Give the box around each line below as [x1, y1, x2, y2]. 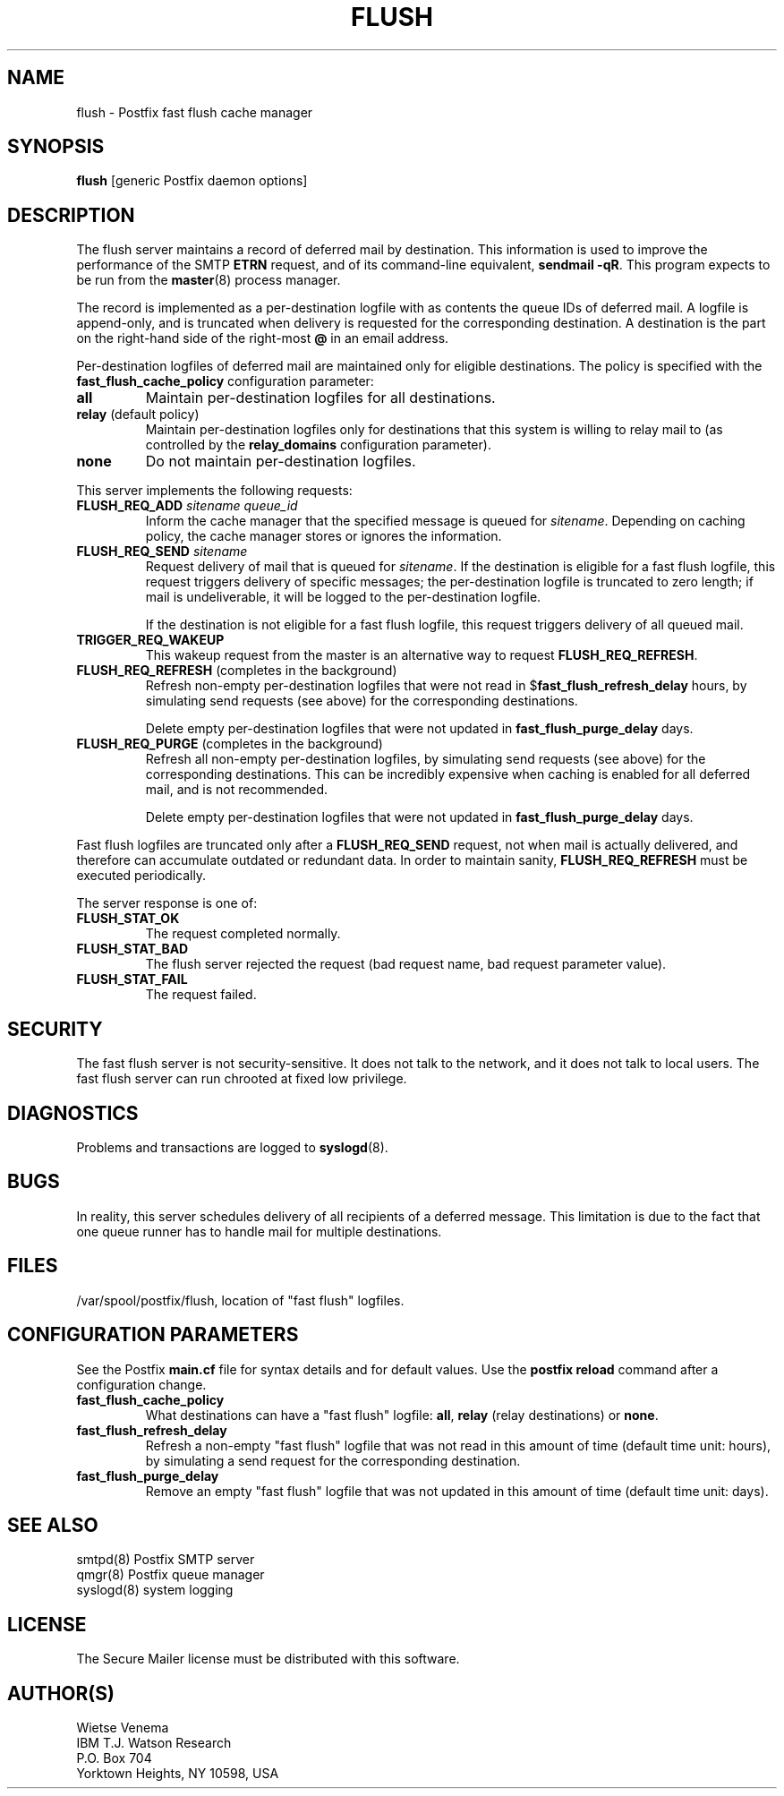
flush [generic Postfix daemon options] [76, 173, 308, 189]
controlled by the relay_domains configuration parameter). [145, 437, 491, 453]
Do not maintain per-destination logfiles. [145, 452, 416, 471]
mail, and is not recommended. [145, 782, 328, 798]
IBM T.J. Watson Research [76, 1735, 232, 1751]
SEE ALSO [7, 1513, 98, 1536]
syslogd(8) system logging [76, 1582, 234, 1598]
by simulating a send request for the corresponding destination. [145, 1452, 521, 1468]
